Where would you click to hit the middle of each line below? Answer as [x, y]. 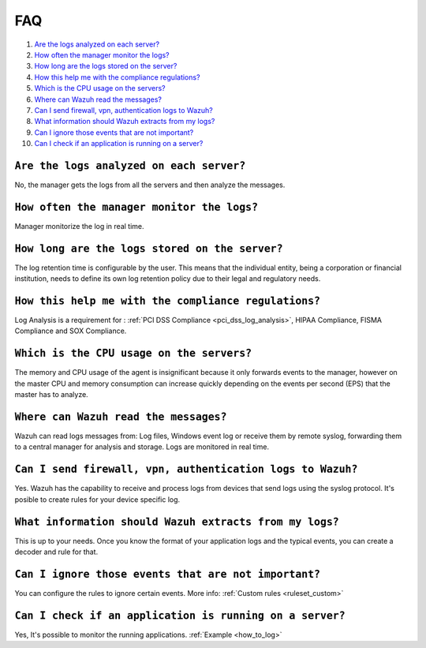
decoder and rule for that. [56, 552]
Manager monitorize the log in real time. [80, 226]
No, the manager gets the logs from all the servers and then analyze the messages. [150, 185]
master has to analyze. [51, 395]
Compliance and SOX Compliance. [71, 331]
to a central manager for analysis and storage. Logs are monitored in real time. [142, 447]
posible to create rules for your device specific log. [97, 499]
